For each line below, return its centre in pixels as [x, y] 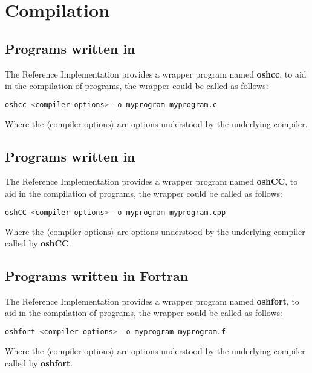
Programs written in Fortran [97, 276]
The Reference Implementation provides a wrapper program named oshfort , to [152, 301]
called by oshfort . [39, 362]
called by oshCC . [38, 243]
